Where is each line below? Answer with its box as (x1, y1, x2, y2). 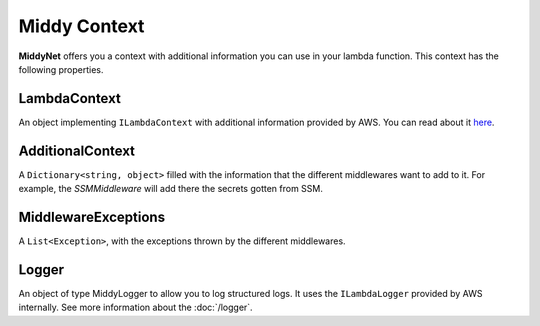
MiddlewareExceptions (18, 208, 165, 225)
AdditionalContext (18, 142, 135, 159)
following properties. (18, 63, 104, 75)
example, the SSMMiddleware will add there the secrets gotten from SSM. (18, 183, 324, 195)
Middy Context (18, 15, 145, 37)
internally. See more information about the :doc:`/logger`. (18, 301, 254, 314)
